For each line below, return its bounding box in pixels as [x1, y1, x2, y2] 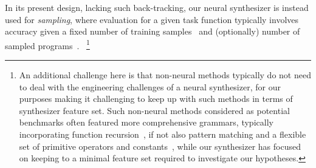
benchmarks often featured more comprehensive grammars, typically [19, 116, 273, 129]
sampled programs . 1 [5, 37, 90, 52]
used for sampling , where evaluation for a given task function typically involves [5, 13, 299, 25]
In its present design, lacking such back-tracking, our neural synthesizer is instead [5, 1, 309, 13]
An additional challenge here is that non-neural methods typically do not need [19, 69, 311, 81]
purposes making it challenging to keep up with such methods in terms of [19, 92, 293, 105]
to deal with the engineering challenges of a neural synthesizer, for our [19, 80, 281, 93]
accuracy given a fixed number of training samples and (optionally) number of [5, 25, 300, 38]
